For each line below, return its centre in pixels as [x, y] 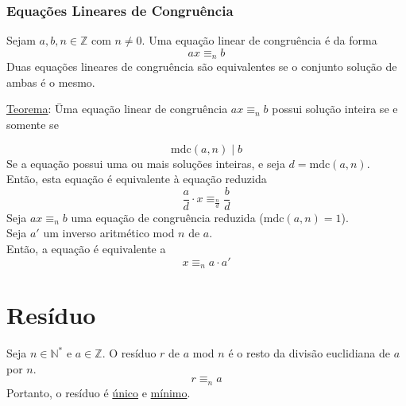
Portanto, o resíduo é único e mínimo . [99, 392]
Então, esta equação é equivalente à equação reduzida [137, 179]
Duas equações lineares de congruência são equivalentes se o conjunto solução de [202, 66]
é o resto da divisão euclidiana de [309, 353]
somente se [33, 125]
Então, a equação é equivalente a [86, 249]
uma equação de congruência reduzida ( [167, 217]
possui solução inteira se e [335, 109]
